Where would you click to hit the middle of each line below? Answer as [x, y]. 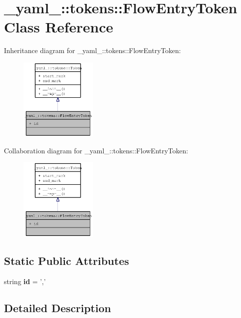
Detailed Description [58, 307]
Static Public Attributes [67, 260]
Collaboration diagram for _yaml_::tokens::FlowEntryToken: [96, 150]
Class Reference [59, 27]
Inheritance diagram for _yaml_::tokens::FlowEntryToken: [93, 50]
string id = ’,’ [25, 281]
